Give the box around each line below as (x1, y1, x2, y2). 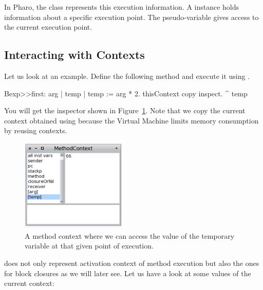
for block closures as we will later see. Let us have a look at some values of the (4, 267, 251, 278)
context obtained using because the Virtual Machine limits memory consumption (4, 115, 259, 126)
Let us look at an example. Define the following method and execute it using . (4, 70, 250, 81)
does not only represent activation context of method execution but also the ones (4, 257, 259, 268)
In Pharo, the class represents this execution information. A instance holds (4, 2, 239, 12)
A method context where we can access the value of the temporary (25, 230, 235, 241)
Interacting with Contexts (4, 47, 145, 63)
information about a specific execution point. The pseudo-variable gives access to (4, 11, 259, 22)
